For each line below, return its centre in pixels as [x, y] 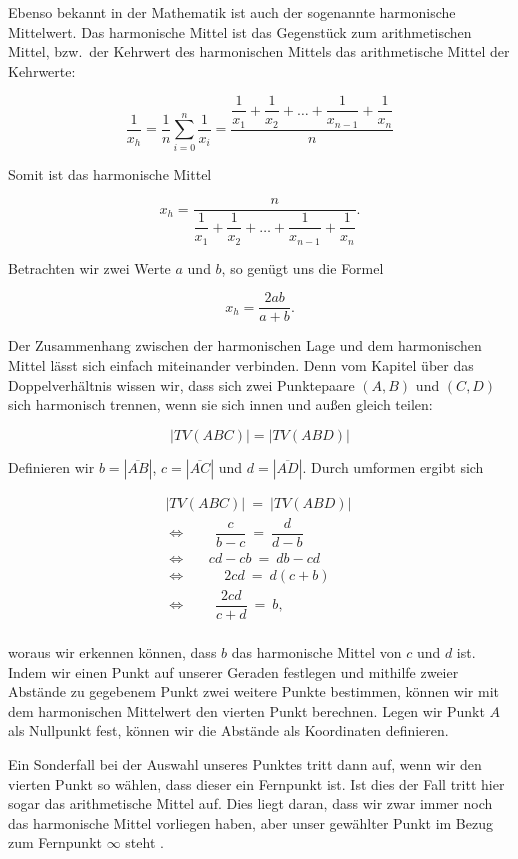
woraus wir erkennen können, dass [112, 652]
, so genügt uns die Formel [302, 267]
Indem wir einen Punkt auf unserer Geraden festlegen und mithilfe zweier [233, 671]
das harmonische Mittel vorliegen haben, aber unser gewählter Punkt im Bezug [250, 822]
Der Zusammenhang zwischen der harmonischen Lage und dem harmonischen [245, 345]
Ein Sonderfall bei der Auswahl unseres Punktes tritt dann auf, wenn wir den [245, 763]
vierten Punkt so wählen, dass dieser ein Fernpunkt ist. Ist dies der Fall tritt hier [256, 783]
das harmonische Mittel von [316, 652]
